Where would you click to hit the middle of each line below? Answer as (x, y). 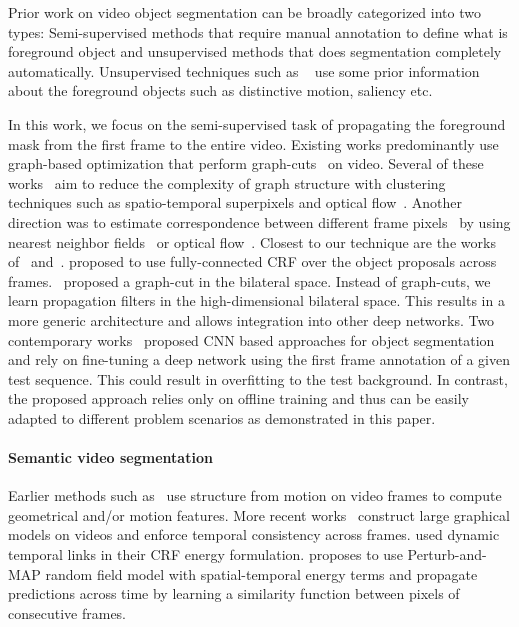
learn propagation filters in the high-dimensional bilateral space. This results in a (256, 300)
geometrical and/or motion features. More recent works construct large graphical (259, 514)
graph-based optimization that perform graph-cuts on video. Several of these (246, 163)
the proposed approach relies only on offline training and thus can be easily (238, 398)
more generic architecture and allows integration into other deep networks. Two (251, 319)
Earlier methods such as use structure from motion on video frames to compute (255, 495)
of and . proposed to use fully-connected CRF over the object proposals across (252, 261)
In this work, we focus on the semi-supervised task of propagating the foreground (257, 123)
